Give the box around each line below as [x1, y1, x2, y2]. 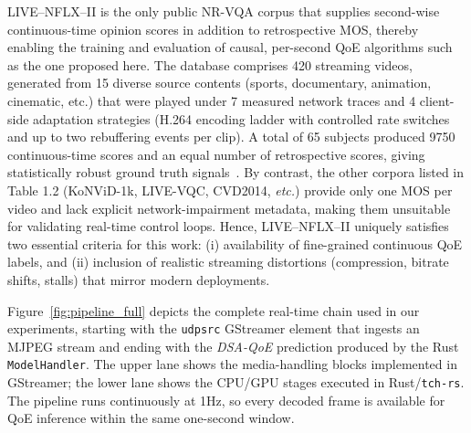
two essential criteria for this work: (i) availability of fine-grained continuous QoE [7, 234, 463, 253]
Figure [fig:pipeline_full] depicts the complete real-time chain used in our [7, 301, 420, 320]
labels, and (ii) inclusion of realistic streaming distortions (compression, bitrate [7, 252, 449, 271]
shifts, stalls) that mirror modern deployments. [7, 269, 270, 289]
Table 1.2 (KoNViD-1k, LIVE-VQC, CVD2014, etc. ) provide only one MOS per [7, 180, 453, 199]
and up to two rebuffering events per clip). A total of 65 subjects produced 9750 [7, 127, 455, 146]
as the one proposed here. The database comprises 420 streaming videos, [7, 55, 413, 74]
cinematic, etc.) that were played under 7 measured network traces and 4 [7, 90, 416, 110]
